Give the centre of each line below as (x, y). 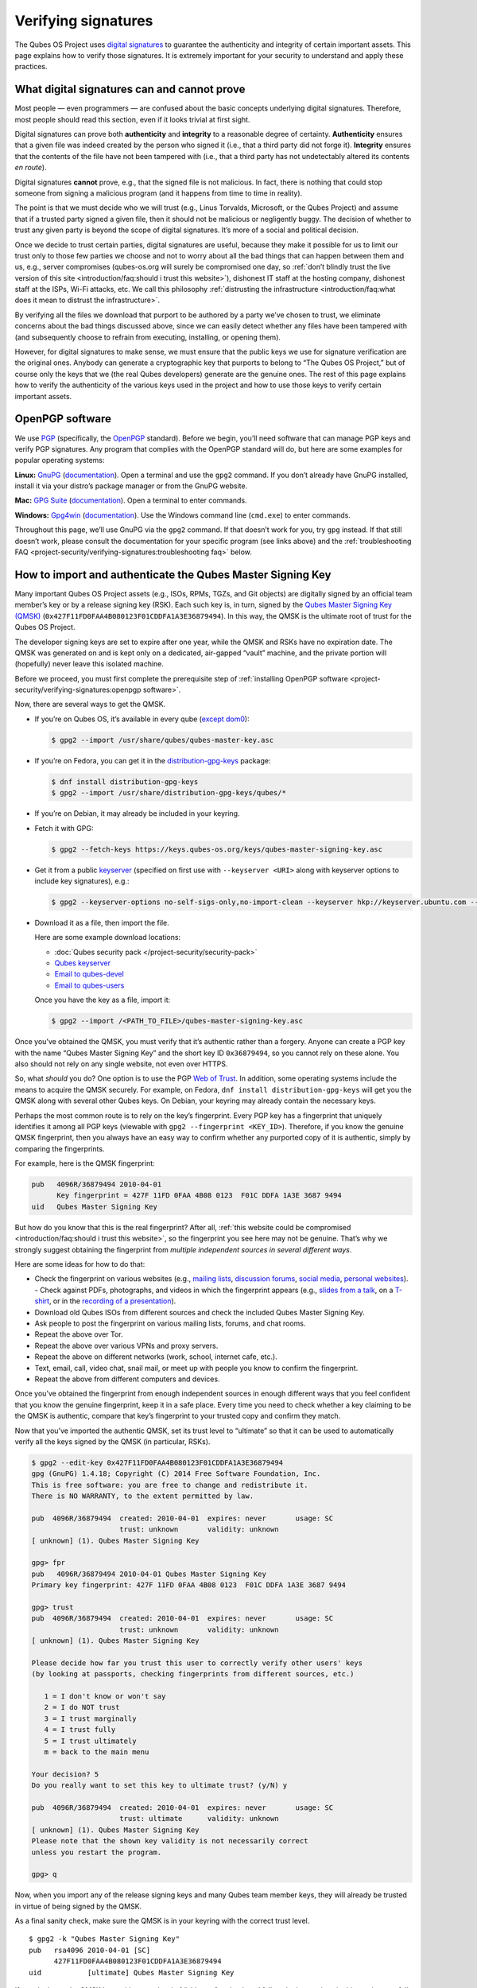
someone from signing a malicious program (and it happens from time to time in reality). (159, 193)
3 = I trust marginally (90, 1718)
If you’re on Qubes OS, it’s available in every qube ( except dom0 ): (142, 719)
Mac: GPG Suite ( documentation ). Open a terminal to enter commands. (131, 500)
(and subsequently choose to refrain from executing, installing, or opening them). (148, 337)
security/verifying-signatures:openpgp (78, 690)
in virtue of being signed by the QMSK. (78, 1906)
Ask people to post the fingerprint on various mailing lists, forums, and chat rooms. (170, 1323)
